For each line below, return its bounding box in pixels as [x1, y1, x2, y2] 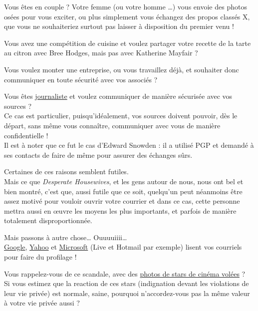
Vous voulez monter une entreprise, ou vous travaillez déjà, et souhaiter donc [4, 64, 239, 74]
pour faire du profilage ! [4, 252, 77, 262]
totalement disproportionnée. [4, 215, 92, 226]
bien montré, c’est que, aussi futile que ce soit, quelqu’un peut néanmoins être [4, 186, 243, 196]
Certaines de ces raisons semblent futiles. [4, 166, 129, 177]
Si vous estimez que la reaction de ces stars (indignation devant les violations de [4, 278, 249, 289]
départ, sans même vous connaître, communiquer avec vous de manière [4, 120, 221, 130]
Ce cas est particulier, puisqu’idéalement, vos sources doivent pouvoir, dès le [4, 110, 238, 121]
